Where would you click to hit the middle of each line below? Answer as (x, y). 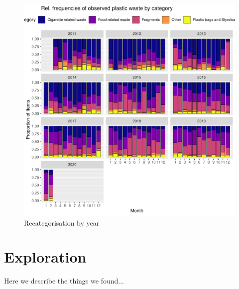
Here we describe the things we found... (64, 281)
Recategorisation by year (62, 222)
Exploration (45, 257)
